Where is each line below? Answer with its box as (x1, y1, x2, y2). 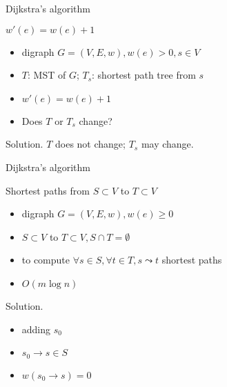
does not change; (55, 137, 126, 151)
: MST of (27, 68, 66, 82)
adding (21, 321, 51, 336)
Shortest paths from (6, 183, 90, 197)
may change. (141, 137, 194, 151)
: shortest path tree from (92, 68, 196, 82)
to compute (21, 252, 70, 267)
